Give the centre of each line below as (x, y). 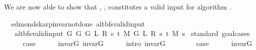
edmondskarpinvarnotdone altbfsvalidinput (78, 23)
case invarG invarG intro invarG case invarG (138, 43)
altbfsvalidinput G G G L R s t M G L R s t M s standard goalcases (132, 33)
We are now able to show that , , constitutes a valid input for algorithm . (118, 6)
